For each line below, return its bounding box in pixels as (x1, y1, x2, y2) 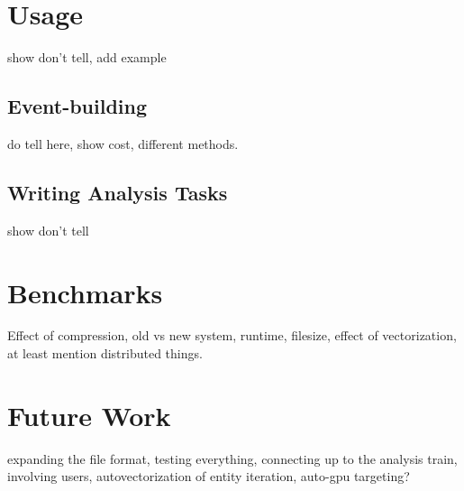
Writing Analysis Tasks (7, 178, 228, 206)
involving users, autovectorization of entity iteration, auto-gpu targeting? (7, 467, 410, 486)
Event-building (7, 92, 148, 120)
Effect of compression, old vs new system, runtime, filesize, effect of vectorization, (7, 326, 457, 345)
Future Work (7, 396, 171, 433)
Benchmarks (7, 273, 163, 310)
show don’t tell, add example (7, 48, 167, 67)
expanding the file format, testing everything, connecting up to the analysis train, (7, 449, 458, 468)
